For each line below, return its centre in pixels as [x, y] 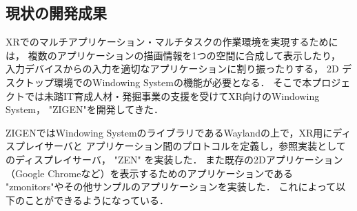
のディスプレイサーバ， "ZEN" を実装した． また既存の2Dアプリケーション [174, 159]
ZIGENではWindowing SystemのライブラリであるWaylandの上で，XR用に [169, 132]
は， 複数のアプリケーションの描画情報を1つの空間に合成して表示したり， [173, 55]
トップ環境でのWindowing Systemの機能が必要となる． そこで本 [168, 82]
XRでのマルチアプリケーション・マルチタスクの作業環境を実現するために [172, 42]
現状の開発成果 [56, 13]
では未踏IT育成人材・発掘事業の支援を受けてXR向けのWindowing [172, 96]
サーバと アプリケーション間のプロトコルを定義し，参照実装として [195, 146]
